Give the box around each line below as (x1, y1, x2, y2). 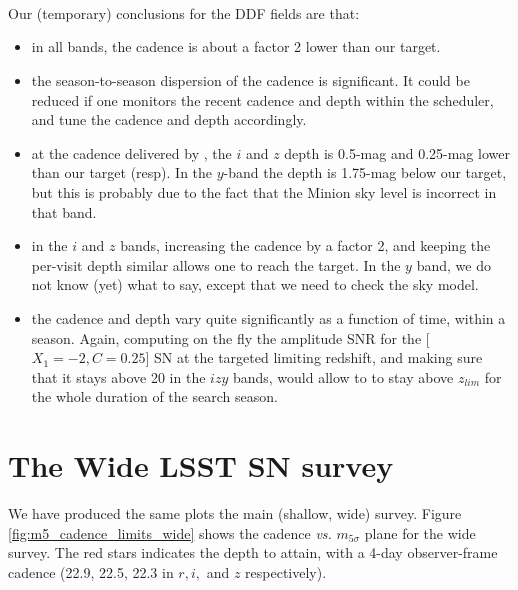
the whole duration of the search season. (31, 386, 278, 407)
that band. (31, 201, 97, 222)
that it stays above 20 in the (31, 366, 206, 387)
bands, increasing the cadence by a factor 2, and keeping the (120, 235, 491, 256)
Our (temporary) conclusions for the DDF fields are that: (8, 2, 360, 23)
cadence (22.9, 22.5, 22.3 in (8, 561, 174, 582)
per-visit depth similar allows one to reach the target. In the (31, 254, 401, 275)
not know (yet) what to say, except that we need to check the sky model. (31, 274, 479, 295)
